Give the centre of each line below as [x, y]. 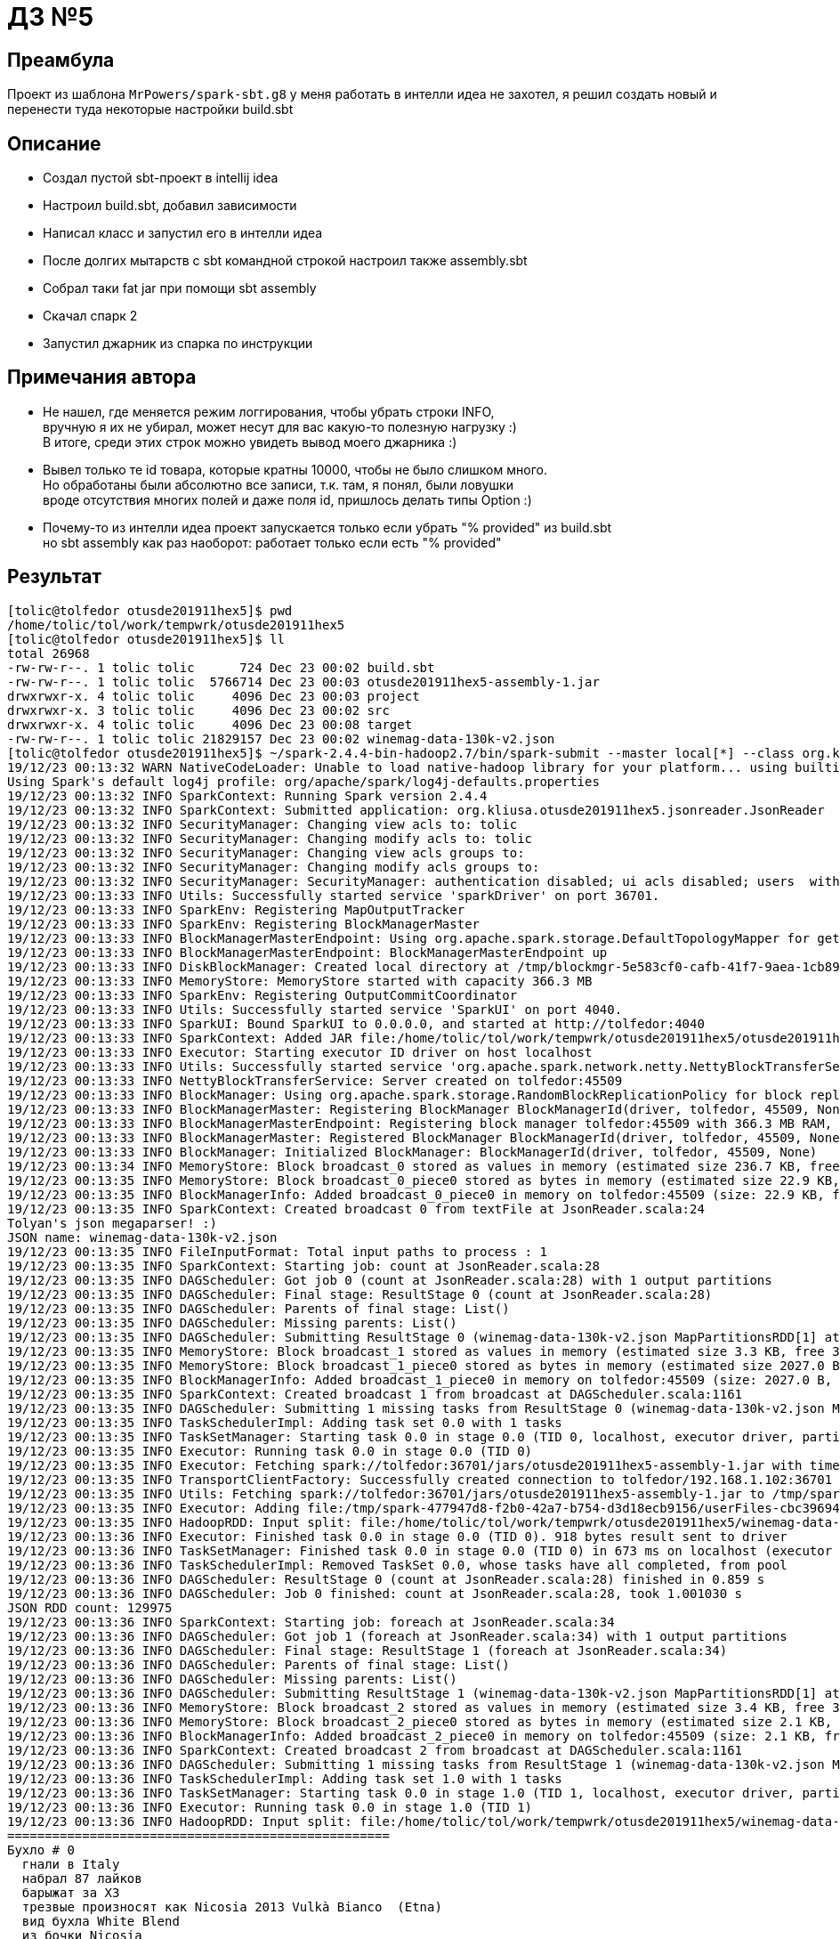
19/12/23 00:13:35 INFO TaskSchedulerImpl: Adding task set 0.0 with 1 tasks [285, 1422]
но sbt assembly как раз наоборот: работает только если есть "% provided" [272, 542]
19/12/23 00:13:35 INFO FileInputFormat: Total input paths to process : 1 [277, 1251]
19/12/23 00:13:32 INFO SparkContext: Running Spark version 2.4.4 [247, 795]
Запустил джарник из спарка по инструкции [178, 344]
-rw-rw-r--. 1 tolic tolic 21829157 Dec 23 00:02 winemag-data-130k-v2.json [281, 738]
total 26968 [48, 653]
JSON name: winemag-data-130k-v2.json [142, 1237]
